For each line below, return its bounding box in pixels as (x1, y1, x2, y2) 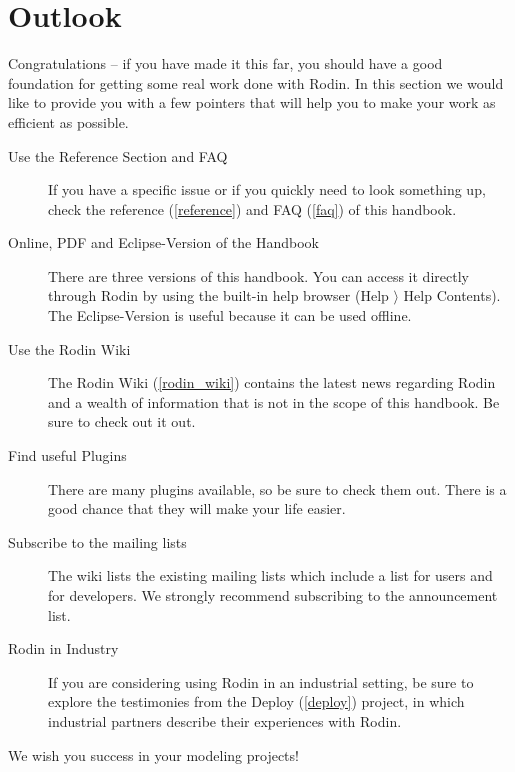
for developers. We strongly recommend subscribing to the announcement (48, 585, 498, 605)
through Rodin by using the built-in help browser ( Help (48, 285, 389, 306)
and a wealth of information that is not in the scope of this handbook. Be (48, 391, 500, 412)
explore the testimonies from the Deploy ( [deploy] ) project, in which (48, 691, 465, 712)
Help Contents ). (403, 285, 501, 306)
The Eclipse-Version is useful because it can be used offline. (48, 305, 412, 326)
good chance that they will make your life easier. (48, 498, 346, 519)
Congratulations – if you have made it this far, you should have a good (8, 53, 443, 74)
